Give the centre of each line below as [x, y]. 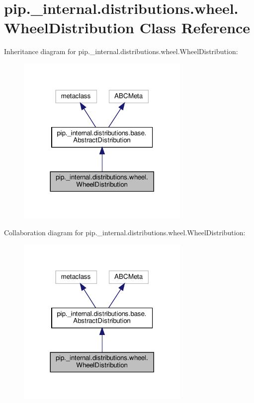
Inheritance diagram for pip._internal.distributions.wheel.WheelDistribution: [121, 51]
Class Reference [195, 28]
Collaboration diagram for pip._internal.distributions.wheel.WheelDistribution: [125, 232]
